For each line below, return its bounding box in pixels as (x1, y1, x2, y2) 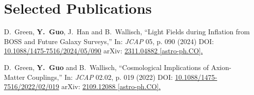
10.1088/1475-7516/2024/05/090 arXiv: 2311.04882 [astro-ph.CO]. (4, 46, 203, 56)
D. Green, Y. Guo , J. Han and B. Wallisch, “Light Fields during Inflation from (4, 26, 250, 37)
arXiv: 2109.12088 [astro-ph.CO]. (61, 81, 161, 92)
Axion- (211, 62, 231, 72)
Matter (4, 71, 25, 82)
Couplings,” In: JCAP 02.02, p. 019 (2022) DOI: (27, 71, 173, 82)
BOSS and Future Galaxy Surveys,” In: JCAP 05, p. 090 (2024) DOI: (4, 36, 214, 46)
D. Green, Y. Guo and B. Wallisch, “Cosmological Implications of (4, 62, 209, 72)
